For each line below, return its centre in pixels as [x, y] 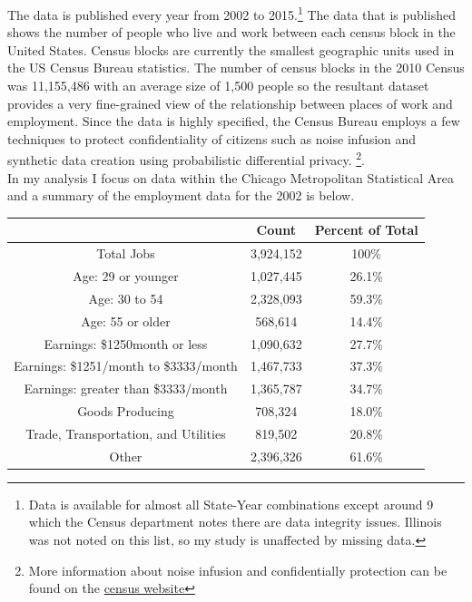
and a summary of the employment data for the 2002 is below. [181, 195]
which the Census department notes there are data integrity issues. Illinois [235, 522]
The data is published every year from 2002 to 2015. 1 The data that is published [231, 13]
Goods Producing [126, 411]
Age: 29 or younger [126, 276]
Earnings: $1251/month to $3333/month [126, 366]
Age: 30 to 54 [126, 298]
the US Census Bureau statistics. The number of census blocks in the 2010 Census [236, 68]
